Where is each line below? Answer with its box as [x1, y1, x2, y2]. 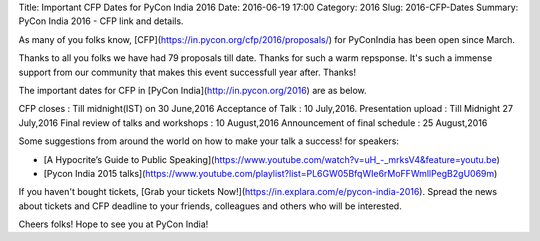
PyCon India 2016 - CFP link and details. [18, 15, 184, 27]
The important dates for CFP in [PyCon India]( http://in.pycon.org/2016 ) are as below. [18, 84, 367, 96]
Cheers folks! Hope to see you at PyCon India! [18, 218, 209, 230]
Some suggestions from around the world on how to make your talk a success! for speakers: [18, 135, 400, 147]
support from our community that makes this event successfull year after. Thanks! [18, 66, 357, 78]
